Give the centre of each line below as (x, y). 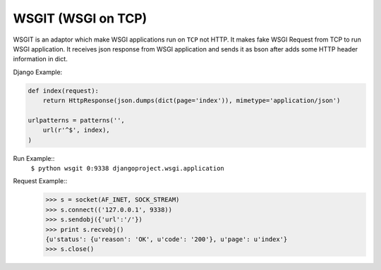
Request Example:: (40, 181)
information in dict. (41, 59)
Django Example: (38, 72)
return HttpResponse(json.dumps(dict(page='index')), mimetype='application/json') (192, 101)
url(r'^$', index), (77, 130)
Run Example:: (34, 158)
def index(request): (63, 91)
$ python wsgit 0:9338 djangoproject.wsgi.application (128, 168)
